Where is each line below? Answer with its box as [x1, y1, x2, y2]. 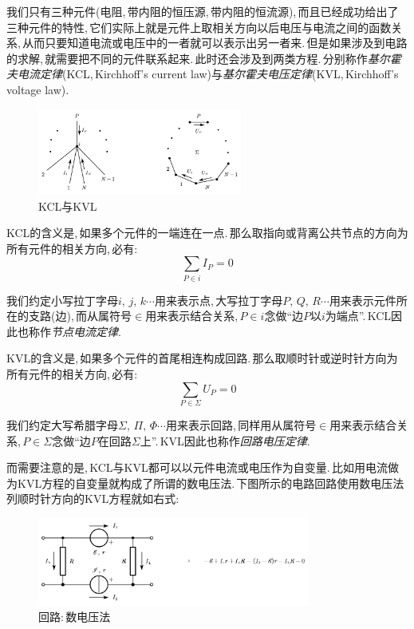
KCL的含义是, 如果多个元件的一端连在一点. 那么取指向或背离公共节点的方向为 [6, 224, 408, 241]
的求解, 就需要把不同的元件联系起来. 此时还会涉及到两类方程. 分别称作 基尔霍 [6, 49, 401, 66]
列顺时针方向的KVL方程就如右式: [6, 490, 179, 507]
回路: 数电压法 [38, 607, 111, 624]
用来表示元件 [329, 291, 396, 308]
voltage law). [6, 81, 69, 97]
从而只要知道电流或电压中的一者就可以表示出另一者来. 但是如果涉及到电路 [22, 34, 408, 51]
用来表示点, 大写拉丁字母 [154, 291, 283, 308]
